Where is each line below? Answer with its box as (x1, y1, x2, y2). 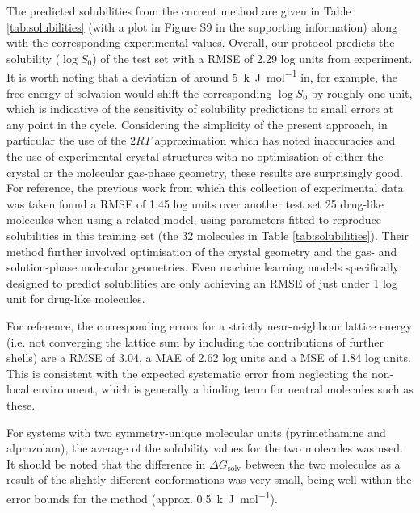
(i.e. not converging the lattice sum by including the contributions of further (6, 333, 384, 350)
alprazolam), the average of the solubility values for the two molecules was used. (6, 439, 403, 456)
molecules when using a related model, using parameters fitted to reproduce (6, 211, 382, 228)
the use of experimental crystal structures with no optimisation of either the (6, 148, 384, 164)
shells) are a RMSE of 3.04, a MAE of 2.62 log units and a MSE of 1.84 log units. (6, 349, 411, 366)
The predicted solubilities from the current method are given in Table (6, 2, 351, 19)
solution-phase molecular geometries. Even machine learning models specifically (6, 259, 400, 275)
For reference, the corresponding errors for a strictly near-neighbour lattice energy (6, 317, 413, 334)
